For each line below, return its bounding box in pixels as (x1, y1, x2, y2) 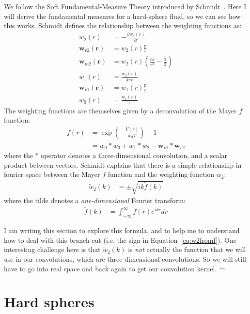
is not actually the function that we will (128, 244, 246, 254)
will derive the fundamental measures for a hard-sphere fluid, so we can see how (4, 11, 241, 21)
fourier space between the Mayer (4, 169, 100, 179)
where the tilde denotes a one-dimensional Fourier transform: (4, 195, 186, 205)
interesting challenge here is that (4, 244, 101, 254)
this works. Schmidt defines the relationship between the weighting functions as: (4, 20, 242, 31)
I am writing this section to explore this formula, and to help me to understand (4, 225, 240, 235)
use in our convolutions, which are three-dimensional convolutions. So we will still (4, 254, 246, 264)
